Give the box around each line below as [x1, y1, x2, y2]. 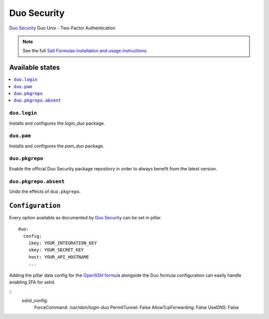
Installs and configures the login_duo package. [9, 120, 105, 126]
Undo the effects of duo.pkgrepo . [9, 188, 81, 194]
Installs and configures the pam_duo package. [9, 143, 105, 149]
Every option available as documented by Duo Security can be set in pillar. [9, 214, 162, 220]
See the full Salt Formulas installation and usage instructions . [22, 48, 148, 54]
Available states [9, 63, 60, 72]
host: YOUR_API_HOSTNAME [28, 254, 89, 260]
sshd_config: [21, 297, 48, 304]
